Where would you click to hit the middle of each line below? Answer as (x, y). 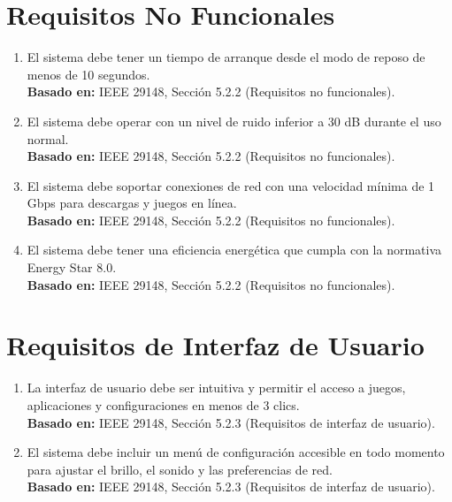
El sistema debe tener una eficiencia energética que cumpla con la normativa (234, 250)
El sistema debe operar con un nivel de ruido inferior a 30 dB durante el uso (234, 121)
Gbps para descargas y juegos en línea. (132, 203)
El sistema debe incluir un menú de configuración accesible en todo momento (236, 452)
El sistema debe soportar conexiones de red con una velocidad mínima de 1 (231, 185)
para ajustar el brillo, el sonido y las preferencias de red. (180, 469)
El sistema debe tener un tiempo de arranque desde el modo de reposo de (226, 57)
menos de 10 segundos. (88, 74)
